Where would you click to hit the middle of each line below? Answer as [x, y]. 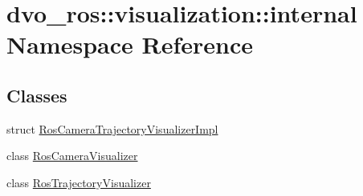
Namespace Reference [130, 44]
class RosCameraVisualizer [72, 156]
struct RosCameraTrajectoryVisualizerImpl [112, 128]
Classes [37, 95]
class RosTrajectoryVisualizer [79, 182]
